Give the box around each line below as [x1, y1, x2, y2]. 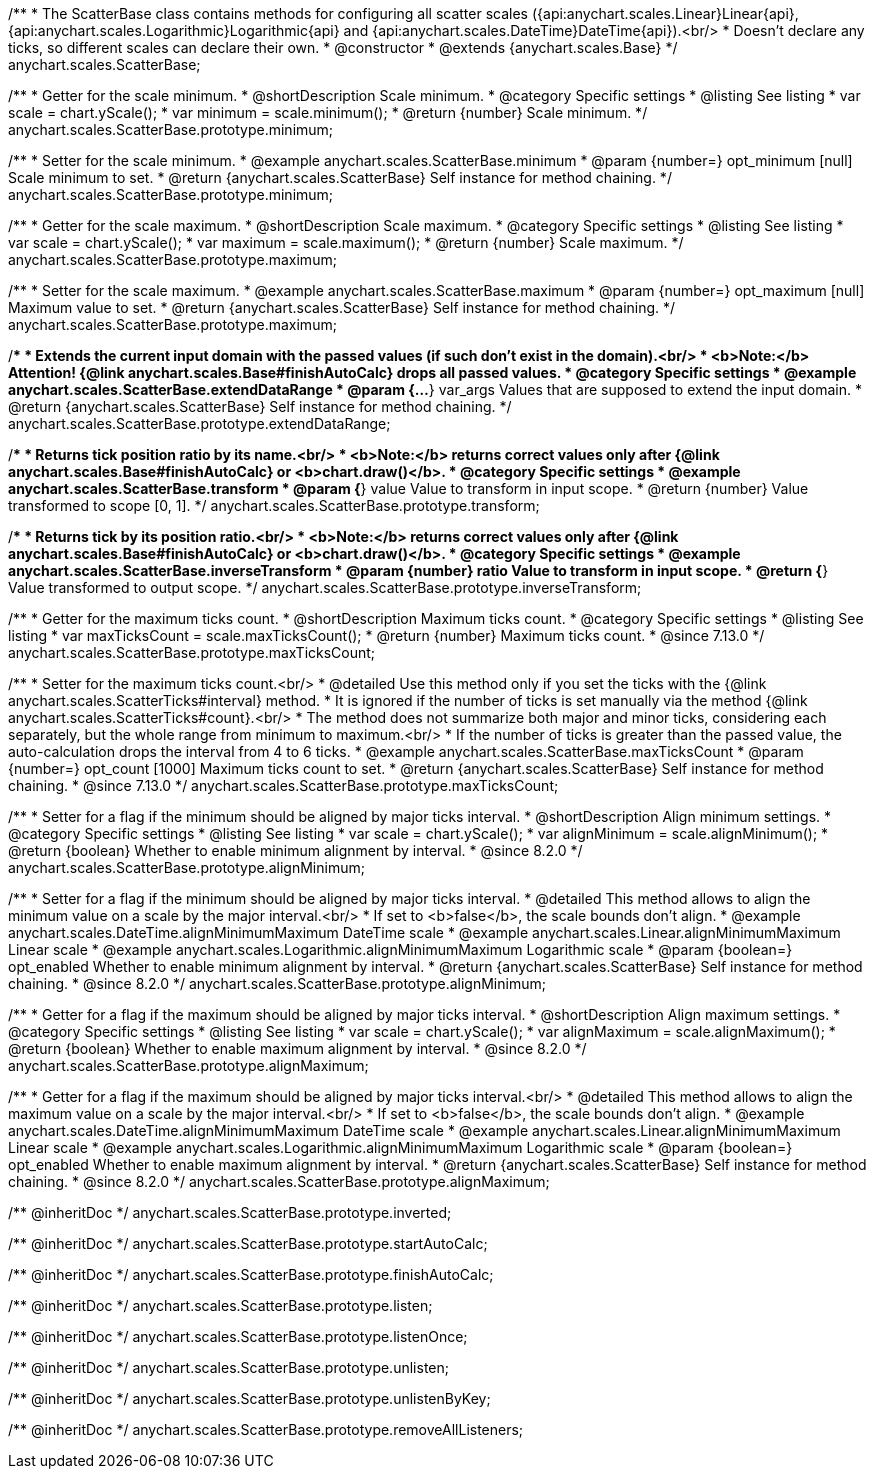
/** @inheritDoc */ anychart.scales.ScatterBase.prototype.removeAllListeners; [8, 1421, 524, 1438]
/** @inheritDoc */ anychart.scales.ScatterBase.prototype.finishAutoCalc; [8, 1266, 494, 1283]
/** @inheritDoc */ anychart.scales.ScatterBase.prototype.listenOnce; [8, 1328, 468, 1345]
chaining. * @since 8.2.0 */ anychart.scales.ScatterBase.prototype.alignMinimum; [8, 975, 546, 992]
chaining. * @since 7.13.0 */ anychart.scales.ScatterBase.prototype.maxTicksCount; [8, 777, 559, 794]
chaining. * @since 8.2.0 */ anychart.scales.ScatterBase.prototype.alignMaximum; [8, 1173, 550, 1190]
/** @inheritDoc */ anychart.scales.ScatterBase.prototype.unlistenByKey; [8, 1390, 491, 1407]
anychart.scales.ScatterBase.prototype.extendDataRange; [8, 415, 391, 432]
